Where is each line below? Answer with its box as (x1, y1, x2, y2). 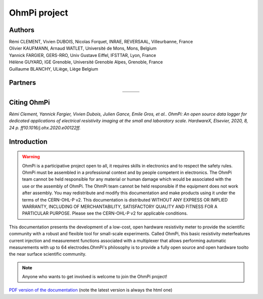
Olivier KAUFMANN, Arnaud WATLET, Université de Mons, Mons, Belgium (9, 45, 157, 51)
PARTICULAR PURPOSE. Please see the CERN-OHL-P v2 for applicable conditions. (22, 210, 188, 216)
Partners (9, 78, 37, 87)
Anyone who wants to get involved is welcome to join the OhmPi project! (22, 274, 168, 280)
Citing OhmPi (9, 98, 50, 107)
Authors (9, 26, 35, 34)
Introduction (9, 137, 48, 146)
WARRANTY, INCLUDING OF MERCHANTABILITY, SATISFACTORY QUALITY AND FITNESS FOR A (22, 204, 218, 209)
